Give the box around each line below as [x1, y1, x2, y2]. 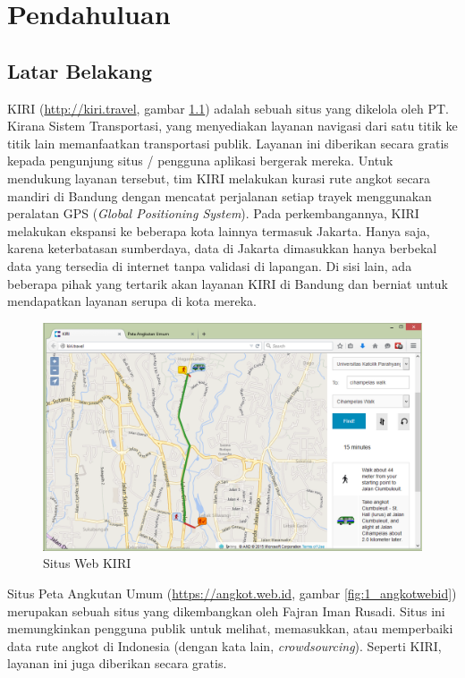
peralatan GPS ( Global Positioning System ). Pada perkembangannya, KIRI [7, 204, 419, 223]
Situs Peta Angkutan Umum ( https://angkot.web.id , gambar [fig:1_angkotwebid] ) [7, 583, 457, 602]
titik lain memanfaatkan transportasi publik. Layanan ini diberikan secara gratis [7, 133, 449, 152]
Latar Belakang [7, 56, 153, 84]
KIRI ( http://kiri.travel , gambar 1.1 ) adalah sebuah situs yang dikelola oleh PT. [7, 98, 449, 117]
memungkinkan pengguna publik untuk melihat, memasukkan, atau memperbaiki [7, 619, 453, 638]
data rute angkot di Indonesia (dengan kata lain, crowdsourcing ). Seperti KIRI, [7, 636, 442, 655]
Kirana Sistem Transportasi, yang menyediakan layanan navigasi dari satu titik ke [7, 116, 458, 135]
